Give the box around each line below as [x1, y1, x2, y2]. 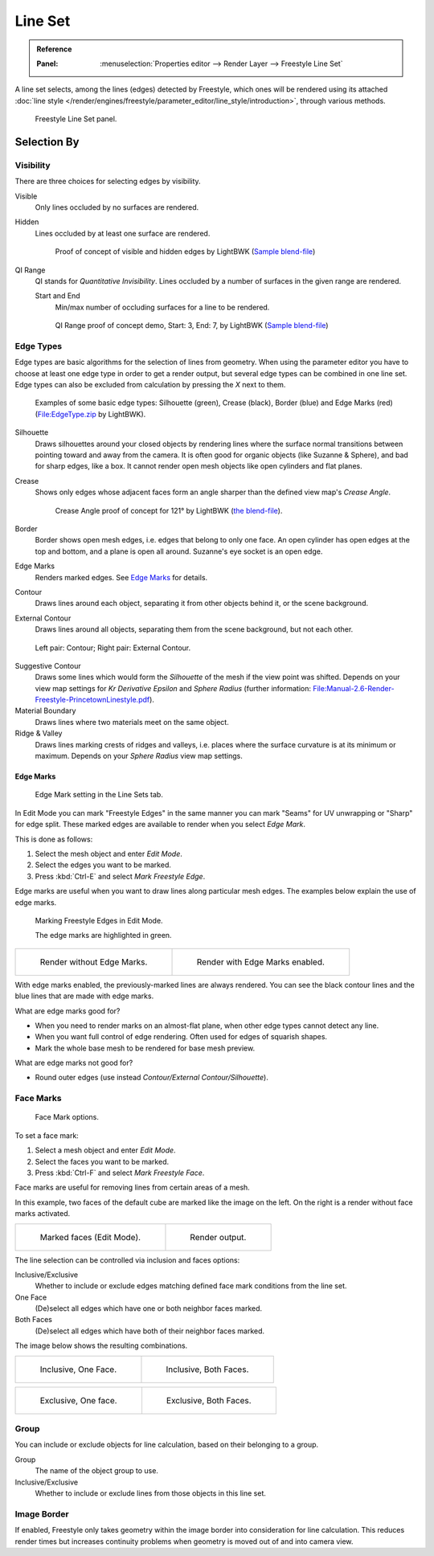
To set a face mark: [14, 1130, 80, 1140]
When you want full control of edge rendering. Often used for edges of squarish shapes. [35, 1032, 328, 1042]
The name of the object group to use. [35, 1466, 158, 1476]
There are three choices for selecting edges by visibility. [14, 177, 201, 186]
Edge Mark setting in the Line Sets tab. [35, 790, 164, 800]
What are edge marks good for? [14, 1005, 121, 1016]
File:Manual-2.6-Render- [312, 683, 395, 693]
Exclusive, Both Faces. [166, 1394, 252, 1406]
